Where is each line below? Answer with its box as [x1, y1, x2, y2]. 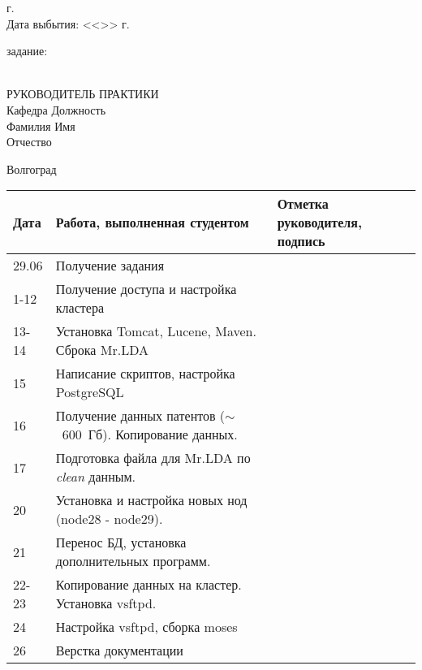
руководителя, [277, 213, 363, 232]
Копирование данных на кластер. [55, 575, 242, 594]
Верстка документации [55, 641, 183, 660]
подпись [277, 231, 325, 251]
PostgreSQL [55, 383, 124, 402]
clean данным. [55, 467, 136, 486]
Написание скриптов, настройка [55, 364, 235, 383]
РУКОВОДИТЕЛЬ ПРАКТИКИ [6, 85, 159, 102]
